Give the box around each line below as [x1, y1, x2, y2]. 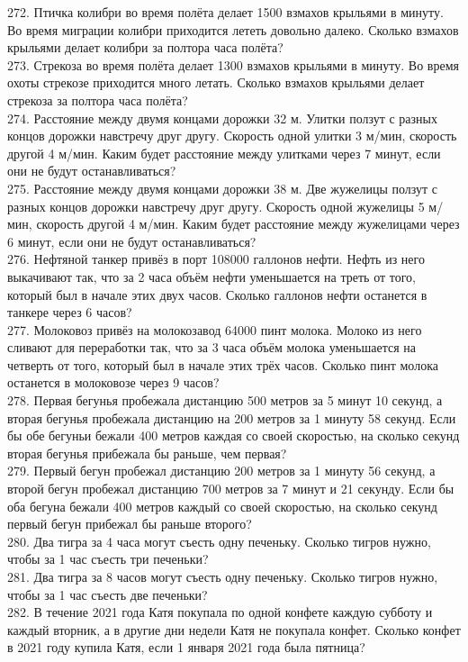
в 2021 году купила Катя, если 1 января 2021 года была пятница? [7, 638, 365, 657]
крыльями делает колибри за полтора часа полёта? [7, 38, 283, 57]
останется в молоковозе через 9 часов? [7, 373, 220, 392]
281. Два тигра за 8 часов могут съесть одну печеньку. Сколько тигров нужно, [7, 567, 438, 585]
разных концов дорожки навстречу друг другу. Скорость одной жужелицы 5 [7, 196, 425, 215]
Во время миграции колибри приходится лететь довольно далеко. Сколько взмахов [7, 20, 459, 39]
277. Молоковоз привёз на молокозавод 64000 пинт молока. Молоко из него [7, 320, 422, 339]
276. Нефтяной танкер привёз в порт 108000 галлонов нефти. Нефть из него [7, 249, 425, 268]
